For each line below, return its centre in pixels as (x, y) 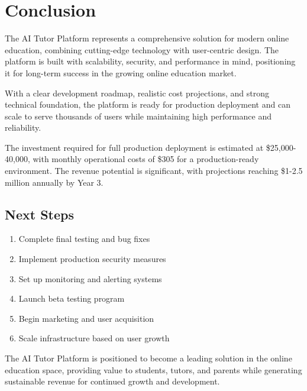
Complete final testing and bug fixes (84, 239)
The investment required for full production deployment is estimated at (134, 147)
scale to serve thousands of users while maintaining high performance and (138, 116)
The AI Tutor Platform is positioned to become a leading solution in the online (148, 358)
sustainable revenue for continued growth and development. (112, 381)
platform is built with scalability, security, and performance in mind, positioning (150, 61)
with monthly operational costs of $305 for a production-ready (146, 159)
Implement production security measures (92, 259)
